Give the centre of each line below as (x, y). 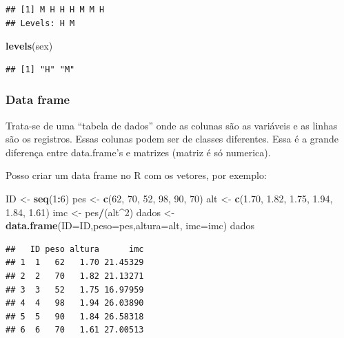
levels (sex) (29, 46)
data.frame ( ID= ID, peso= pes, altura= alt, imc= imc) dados (130, 225)
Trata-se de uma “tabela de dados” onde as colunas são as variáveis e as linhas (172, 125)
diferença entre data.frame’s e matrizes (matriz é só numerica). (138, 152)
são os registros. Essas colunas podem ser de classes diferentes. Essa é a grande (172, 139)
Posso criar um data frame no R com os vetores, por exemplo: (136, 175)
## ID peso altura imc (75, 249)
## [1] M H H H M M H (55, 10)
